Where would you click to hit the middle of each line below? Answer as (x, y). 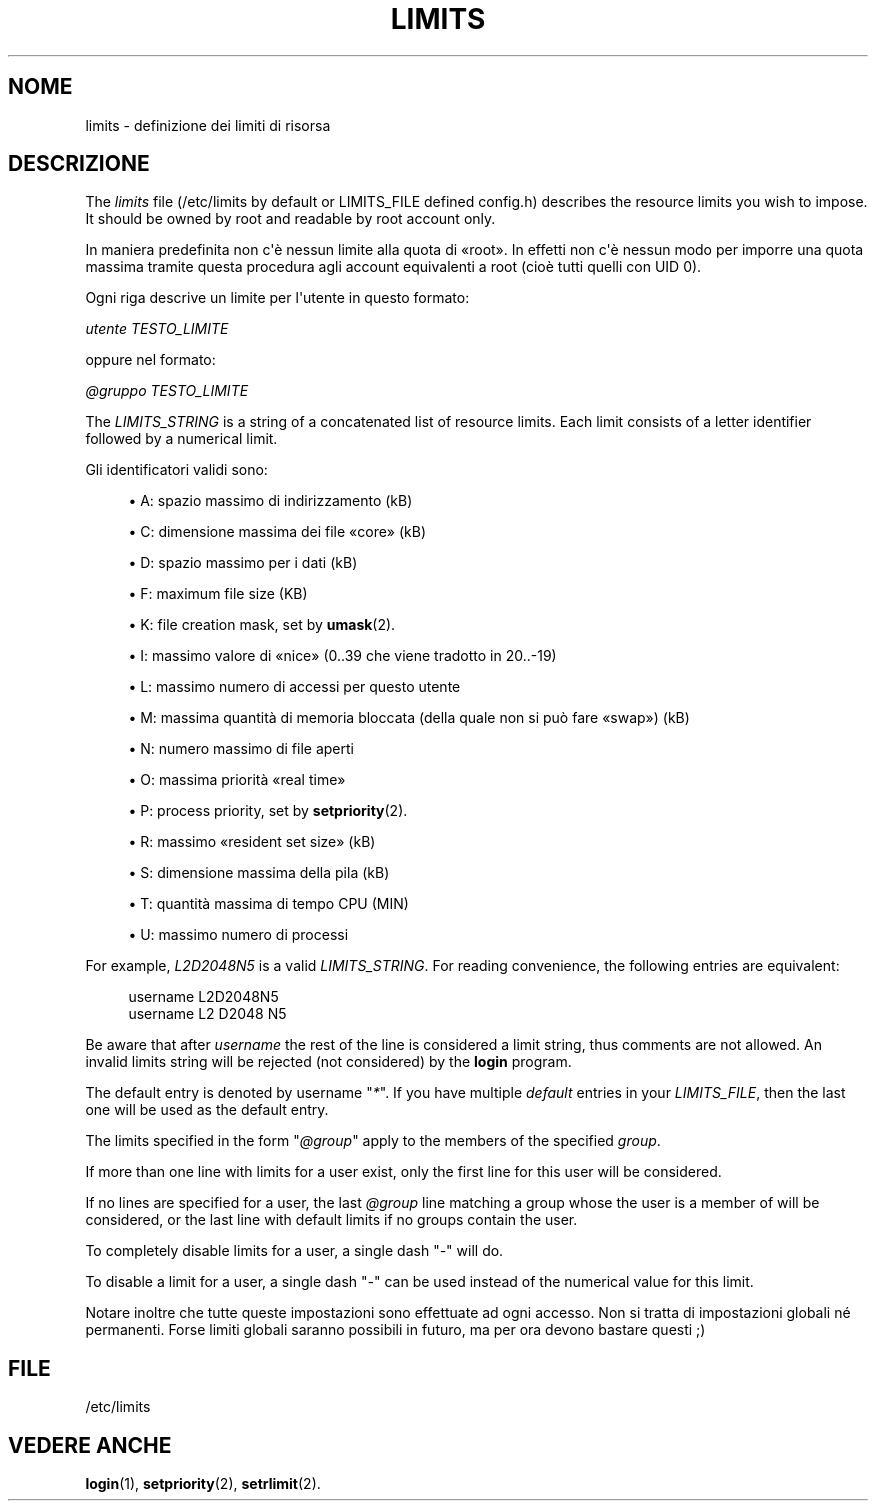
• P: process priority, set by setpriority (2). (268, 811)
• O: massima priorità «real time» (237, 780)
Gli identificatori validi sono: (176, 470)
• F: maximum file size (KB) (218, 594)
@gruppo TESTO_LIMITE (167, 391)
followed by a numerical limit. (181, 439)
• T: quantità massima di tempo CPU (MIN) (268, 904)
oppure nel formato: (150, 360)
